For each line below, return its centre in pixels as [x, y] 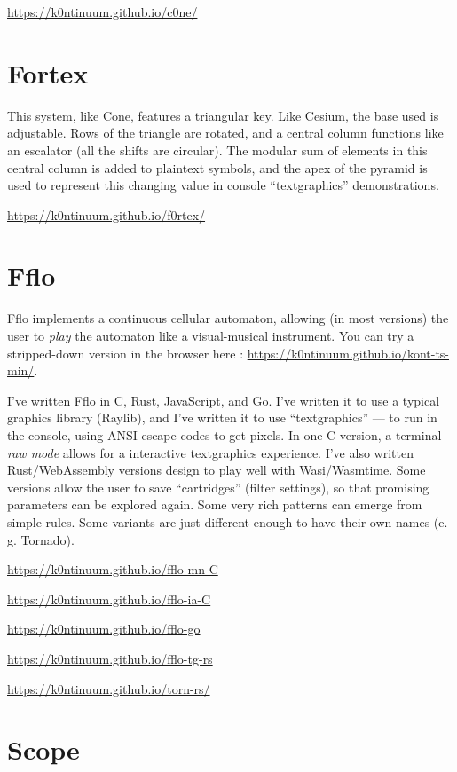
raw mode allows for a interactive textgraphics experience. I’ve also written [210, 452]
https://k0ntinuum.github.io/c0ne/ [102, 12]
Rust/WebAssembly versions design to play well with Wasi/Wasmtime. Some [217, 470]
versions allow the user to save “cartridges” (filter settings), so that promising [218, 487]
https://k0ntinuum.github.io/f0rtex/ [106, 214]
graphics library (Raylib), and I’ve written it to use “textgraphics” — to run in [222, 418]
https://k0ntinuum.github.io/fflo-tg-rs [110, 658]
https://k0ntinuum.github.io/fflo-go [104, 629]
